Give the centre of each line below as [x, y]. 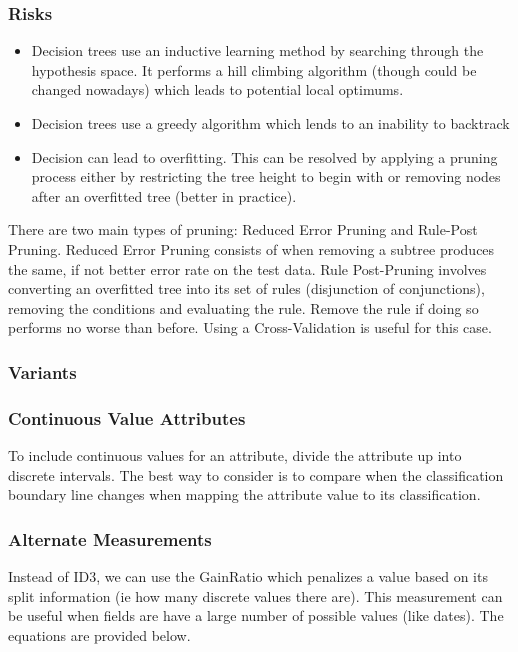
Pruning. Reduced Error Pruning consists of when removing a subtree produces [251, 248]
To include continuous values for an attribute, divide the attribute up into [235, 455]
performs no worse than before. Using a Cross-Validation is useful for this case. [250, 327]
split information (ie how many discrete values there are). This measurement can [255, 595]
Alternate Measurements [110, 538]
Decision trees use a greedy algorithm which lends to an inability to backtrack [270, 123]
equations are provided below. [99, 634]
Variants [42, 371]
